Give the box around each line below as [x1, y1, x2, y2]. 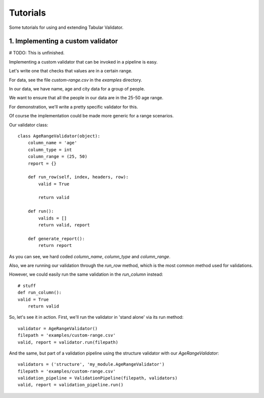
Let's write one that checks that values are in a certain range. [9, 68, 132, 74]
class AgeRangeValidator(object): [18, 133, 100, 139]
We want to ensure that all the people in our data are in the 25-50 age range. [9, 95, 164, 101]
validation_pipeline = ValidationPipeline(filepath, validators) [18, 376, 178, 381]
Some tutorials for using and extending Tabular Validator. [9, 24, 124, 30]
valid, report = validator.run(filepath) [18, 339, 118, 345]
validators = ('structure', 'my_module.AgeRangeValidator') [18, 362, 165, 367]
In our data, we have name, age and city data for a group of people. [9, 86, 145, 92]
